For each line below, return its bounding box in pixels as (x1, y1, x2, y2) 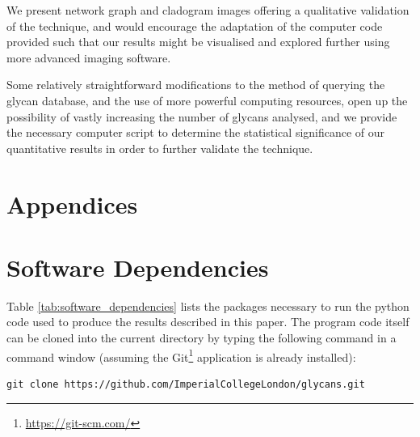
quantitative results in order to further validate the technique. (6, 139, 313, 156)
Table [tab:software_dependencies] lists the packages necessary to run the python (6, 297, 409, 314)
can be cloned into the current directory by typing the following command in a (6, 329, 397, 346)
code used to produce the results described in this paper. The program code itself (6, 313, 409, 330)
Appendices (6, 187, 138, 220)
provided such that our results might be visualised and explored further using (6, 33, 390, 50)
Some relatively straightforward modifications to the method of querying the (6, 76, 385, 93)
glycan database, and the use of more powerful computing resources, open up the (6, 91, 408, 108)
